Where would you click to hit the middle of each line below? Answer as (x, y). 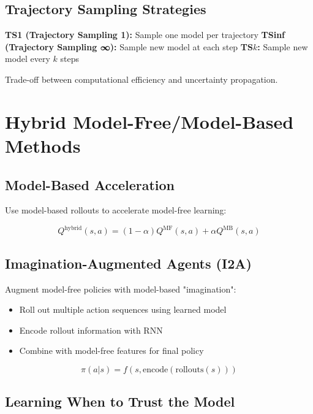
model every (28, 59)
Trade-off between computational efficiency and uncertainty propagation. (141, 79)
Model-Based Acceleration (90, 184)
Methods (43, 145)
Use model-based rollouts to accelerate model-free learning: (116, 210)
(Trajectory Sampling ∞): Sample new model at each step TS (129, 46)
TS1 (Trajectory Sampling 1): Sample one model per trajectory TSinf (145, 35)
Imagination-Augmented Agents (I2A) (128, 263)
